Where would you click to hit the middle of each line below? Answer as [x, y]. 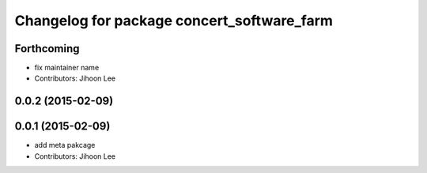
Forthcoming [47, 49]
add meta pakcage [65, 145]
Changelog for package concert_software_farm [174, 21]
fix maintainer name [67, 68]
